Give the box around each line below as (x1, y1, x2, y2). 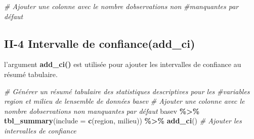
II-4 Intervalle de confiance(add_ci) (4, 35, 195, 51)
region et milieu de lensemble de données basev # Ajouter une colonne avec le (4, 96, 245, 106)
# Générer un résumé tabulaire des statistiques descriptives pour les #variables (4, 86, 250, 96)
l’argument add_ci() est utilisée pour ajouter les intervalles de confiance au (4, 59, 241, 69)
